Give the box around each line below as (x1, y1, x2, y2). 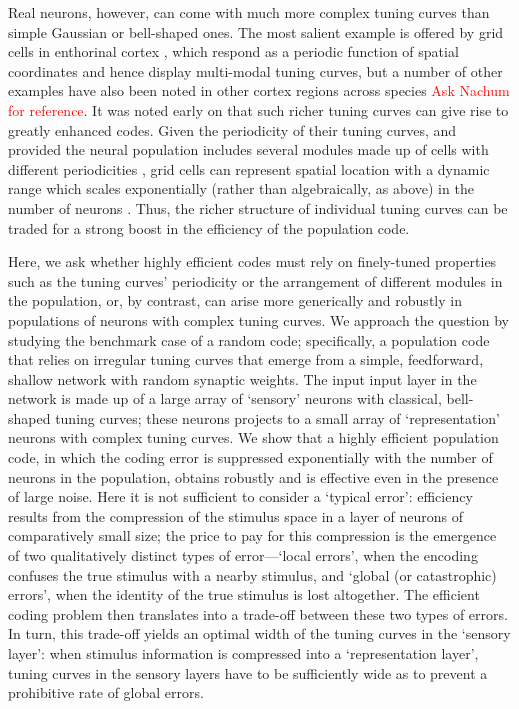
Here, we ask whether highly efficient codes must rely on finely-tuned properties (8, 251, 497, 272)
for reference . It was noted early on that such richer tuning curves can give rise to (8, 99, 509, 120)
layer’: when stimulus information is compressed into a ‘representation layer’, (8, 643, 479, 663)
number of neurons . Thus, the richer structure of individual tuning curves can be (8, 197, 508, 218)
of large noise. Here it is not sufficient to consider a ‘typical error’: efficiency (8, 486, 473, 507)
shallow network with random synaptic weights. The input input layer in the (8, 368, 477, 389)
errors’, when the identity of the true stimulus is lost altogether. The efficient (8, 584, 480, 605)
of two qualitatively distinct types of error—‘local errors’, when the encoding (8, 545, 478, 566)
